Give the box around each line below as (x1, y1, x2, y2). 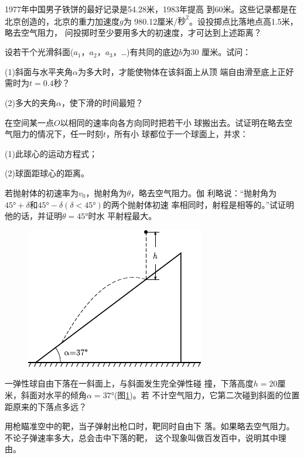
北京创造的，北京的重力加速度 (5, 15, 119, 27)
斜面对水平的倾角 (21, 389, 87, 401)
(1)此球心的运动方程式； (5, 147, 97, 159)
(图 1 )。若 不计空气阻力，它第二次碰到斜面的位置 (114, 389, 300, 401)
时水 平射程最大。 (88, 210, 157, 222)
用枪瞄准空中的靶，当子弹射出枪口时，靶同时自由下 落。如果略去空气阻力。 (5, 420, 295, 432)
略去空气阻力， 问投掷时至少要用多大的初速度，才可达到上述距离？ (5, 26, 262, 38)
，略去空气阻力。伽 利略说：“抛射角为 (131, 187, 277, 199)
